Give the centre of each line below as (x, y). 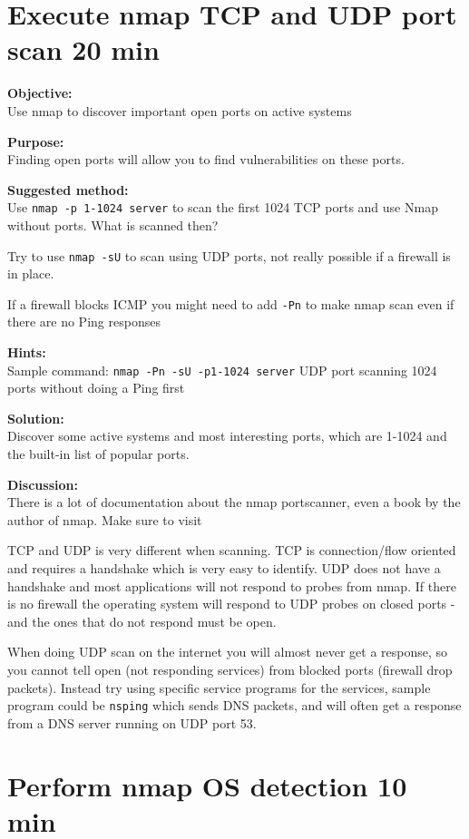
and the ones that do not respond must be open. (142, 621)
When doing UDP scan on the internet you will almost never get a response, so (228, 652)
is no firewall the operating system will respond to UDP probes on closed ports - (231, 604)
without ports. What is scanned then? (113, 224)
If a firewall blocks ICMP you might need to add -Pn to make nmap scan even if (231, 303)
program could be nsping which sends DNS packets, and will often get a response (234, 705)
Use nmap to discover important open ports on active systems (180, 110)
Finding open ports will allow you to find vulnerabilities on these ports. (206, 159)
